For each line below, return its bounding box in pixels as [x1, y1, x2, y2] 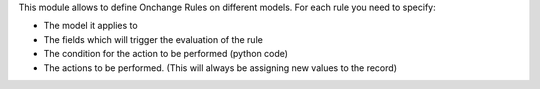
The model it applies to [43, 20, 139, 32]
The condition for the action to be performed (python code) [43, 48, 289, 60]
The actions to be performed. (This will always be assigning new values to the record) [43, 61, 397, 74]
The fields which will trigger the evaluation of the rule [43, 33, 264, 45]
